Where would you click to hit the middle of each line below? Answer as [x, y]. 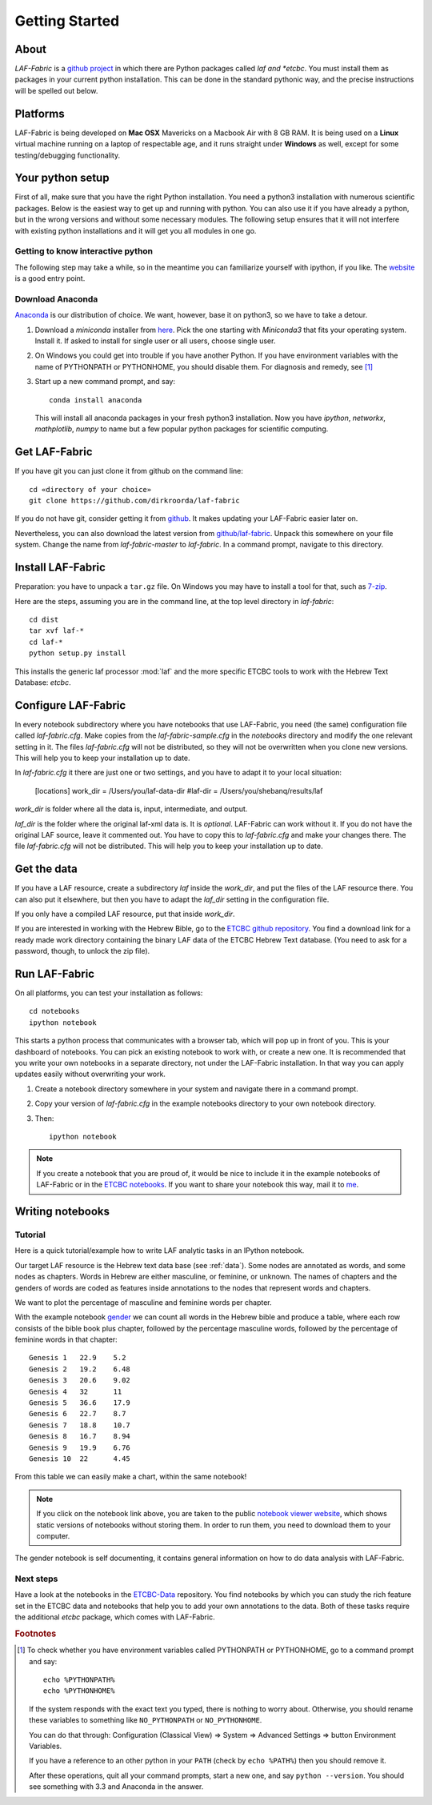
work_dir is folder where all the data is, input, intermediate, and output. [131, 809]
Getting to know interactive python [84, 251]
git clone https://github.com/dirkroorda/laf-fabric [134, 501]
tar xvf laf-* [56, 631]
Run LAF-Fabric [55, 974]
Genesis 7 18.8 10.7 [80, 1425]
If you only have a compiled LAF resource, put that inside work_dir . [125, 914]
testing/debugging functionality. [67, 155]
